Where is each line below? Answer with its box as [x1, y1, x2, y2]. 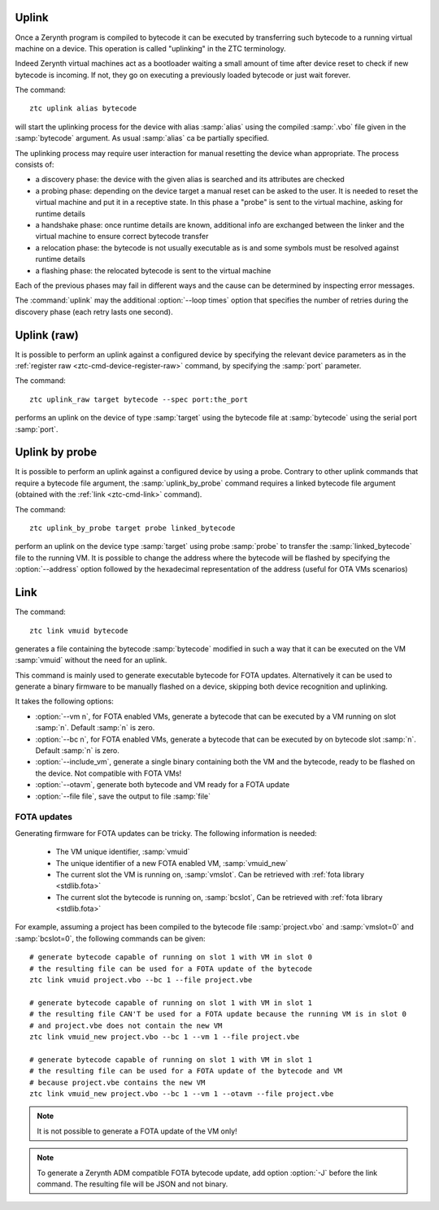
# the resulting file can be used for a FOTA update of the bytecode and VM [29, 1066, 343, 1076]
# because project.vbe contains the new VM [29, 1077, 206, 1087]
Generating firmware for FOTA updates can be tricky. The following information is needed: [15, 828, 317, 838]
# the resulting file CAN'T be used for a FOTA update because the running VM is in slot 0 [29, 1009, 406, 1019]
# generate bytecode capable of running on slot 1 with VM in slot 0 [29, 952, 313, 962]
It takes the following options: [15, 696, 114, 707]
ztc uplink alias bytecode [29, 104, 137, 113]
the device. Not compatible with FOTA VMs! [35, 768, 182, 778]
